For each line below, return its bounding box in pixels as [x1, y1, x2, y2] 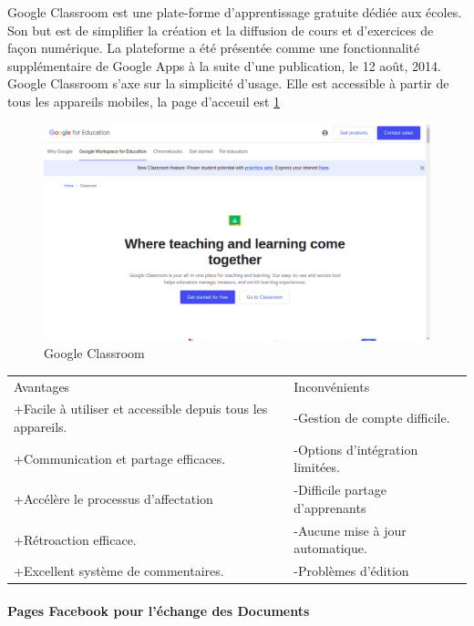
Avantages [14, 376, 70, 395]
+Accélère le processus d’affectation [14, 489, 213, 508]
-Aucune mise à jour [294, 520, 407, 539]
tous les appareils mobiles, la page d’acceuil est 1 [7, 91, 281, 110]
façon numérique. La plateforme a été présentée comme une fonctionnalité [7, 38, 420, 57]
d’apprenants [294, 498, 366, 517]
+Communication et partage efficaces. [14, 448, 226, 467]
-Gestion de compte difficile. [294, 408, 450, 427]
